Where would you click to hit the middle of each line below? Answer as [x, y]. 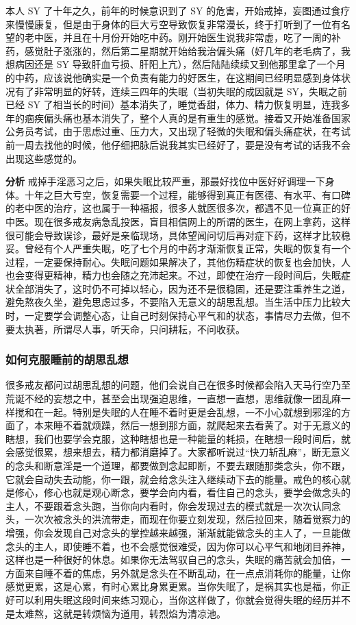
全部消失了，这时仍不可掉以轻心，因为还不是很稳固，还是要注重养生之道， [182, 288]
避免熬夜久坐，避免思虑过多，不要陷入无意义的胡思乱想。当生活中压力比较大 [178, 302]
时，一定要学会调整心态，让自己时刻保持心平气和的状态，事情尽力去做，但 [173, 316]
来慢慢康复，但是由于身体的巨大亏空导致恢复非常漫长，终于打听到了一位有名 [178, 24]
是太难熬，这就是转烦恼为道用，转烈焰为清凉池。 [116, 613]
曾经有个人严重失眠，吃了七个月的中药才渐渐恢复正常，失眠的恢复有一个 [187, 248]
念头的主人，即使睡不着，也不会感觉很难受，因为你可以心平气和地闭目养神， [178, 546]
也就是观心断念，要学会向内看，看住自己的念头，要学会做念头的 [206, 492]
